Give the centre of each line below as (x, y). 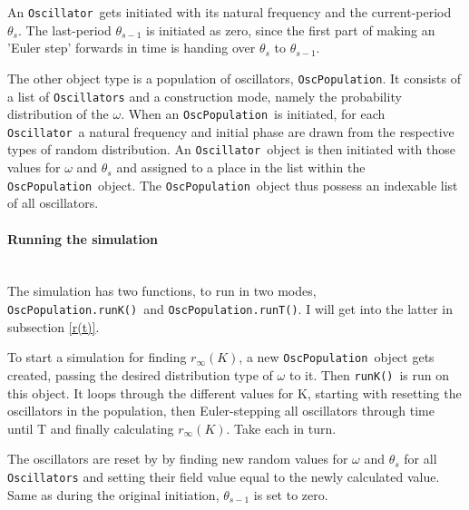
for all (420, 459)
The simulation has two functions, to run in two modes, (162, 291)
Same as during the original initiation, (113, 494)
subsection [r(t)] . (54, 326)
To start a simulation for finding (97, 357)
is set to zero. (291, 494)
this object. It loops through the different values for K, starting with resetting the (234, 392)
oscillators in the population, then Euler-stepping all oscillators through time (221, 411)
